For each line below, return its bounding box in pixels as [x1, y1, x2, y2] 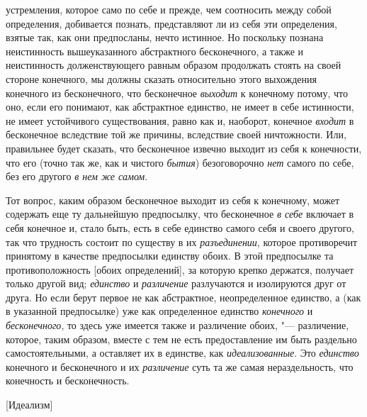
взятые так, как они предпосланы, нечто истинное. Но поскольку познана [6, 30, 324, 45]
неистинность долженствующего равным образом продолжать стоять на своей [6, 57, 341, 72]
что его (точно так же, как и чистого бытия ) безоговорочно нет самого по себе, [6, 155, 354, 169]
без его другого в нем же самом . [6, 169, 148, 184]
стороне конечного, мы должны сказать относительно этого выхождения [6, 71, 317, 86]
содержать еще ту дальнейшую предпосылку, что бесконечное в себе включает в [6, 206, 354, 221]
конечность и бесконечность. [6, 373, 130, 388]
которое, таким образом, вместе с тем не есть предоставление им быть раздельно [6, 331, 357, 346]
